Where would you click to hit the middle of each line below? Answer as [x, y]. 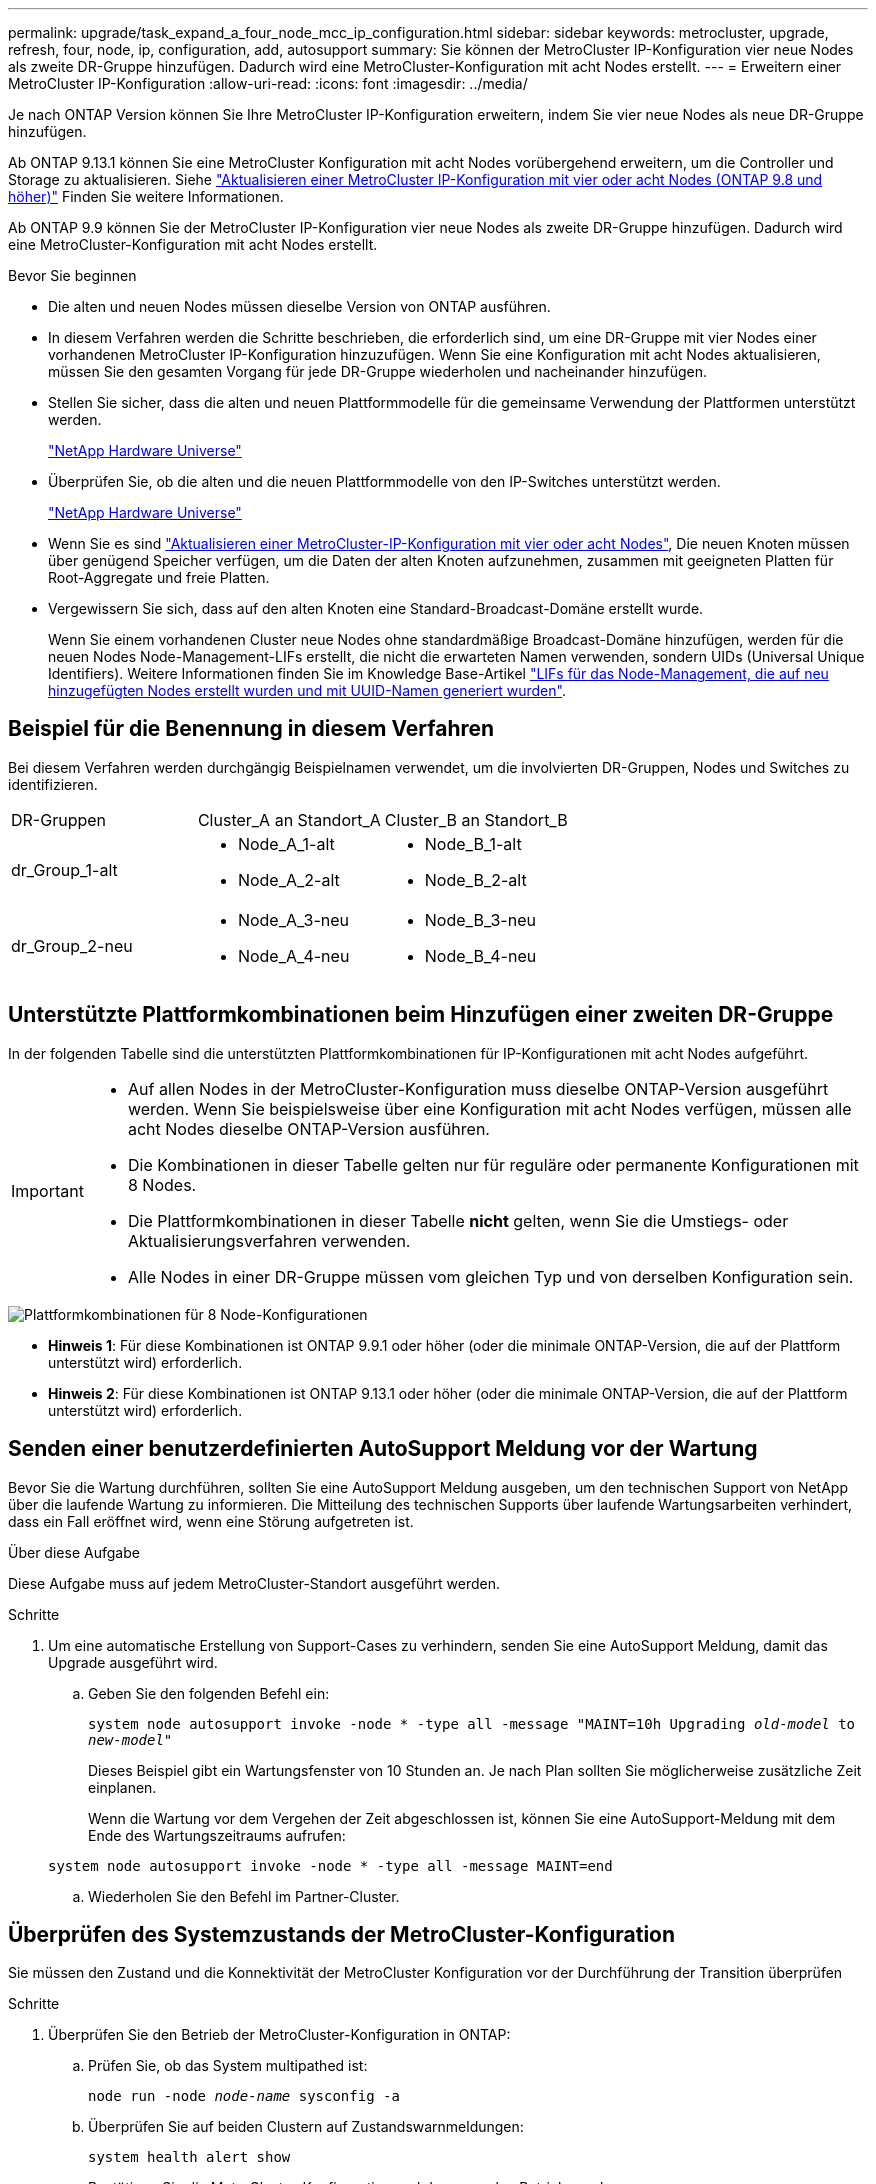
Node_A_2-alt [288, 879]
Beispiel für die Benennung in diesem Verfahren [251, 729]
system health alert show [189, 2157]
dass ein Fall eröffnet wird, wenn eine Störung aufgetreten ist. [211, 1521]
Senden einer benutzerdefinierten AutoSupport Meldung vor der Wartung [383, 1449]
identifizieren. [53, 784]
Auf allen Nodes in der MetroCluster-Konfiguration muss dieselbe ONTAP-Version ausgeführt [478, 1088]
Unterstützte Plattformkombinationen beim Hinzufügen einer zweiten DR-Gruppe [421, 1015]
